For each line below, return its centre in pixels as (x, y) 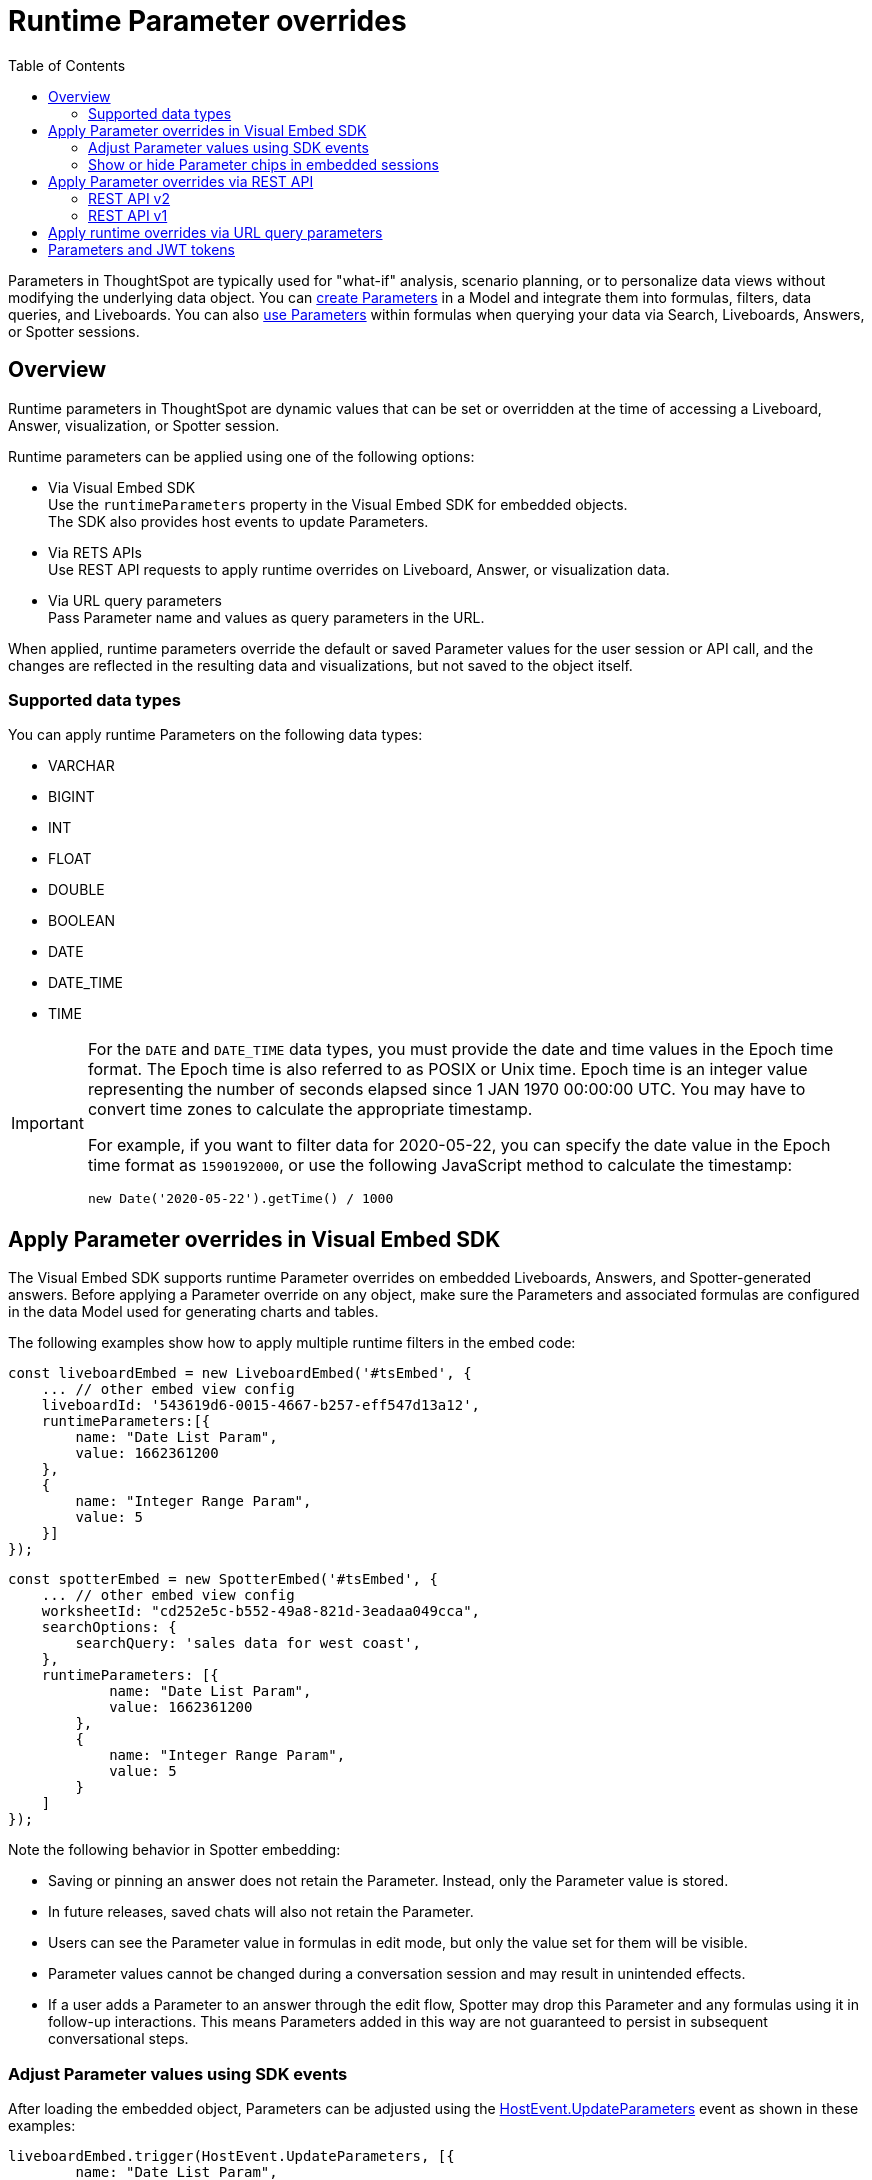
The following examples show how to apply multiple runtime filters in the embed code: (292, 1343)
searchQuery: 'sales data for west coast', (248, 1643)
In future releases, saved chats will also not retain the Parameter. (261, 1912)
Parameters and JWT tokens (141, 249)
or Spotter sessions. (74, 331)
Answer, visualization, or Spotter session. (144, 425)
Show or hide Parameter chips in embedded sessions (263, 164)
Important (47, 1122)
